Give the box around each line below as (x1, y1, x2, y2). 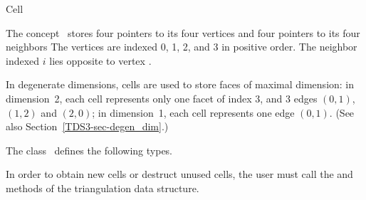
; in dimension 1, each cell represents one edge (92, 105, 295, 120)
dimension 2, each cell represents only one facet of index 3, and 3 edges (6, 90, 318, 105)
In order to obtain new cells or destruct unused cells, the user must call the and (6, 167, 353, 181)
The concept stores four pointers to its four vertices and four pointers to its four (6, 25, 360, 40)
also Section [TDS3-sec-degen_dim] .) (6, 119, 169, 134)
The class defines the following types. (6, 142, 173, 157)
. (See (329, 105, 355, 120)
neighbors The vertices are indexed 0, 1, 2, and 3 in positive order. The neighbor (6, 39, 357, 54)
